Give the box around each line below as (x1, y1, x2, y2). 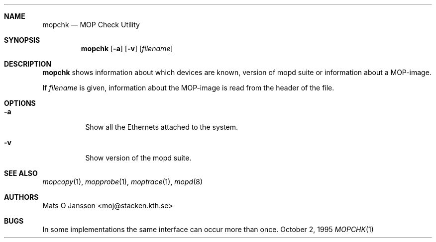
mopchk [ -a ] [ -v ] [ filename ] (81, 44, 173, 53)
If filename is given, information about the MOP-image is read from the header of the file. (42, 83, 334, 92)
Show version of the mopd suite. (85, 154, 192, 162)
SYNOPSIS (4, 36, 40, 44)
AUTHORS (4, 193, 39, 201)
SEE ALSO (4, 169, 38, 177)
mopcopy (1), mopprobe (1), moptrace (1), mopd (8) (42, 177, 203, 186)
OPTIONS (4, 99, 36, 107)
